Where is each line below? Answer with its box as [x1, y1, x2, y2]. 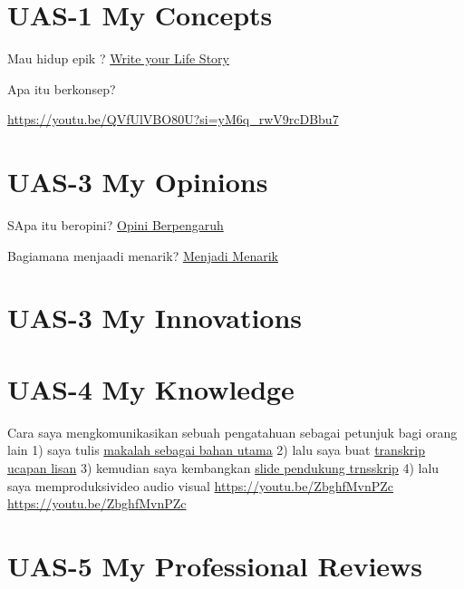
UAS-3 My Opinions [7, 163, 268, 200]
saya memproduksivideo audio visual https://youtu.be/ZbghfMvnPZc [7, 476, 394, 495]
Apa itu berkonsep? [7, 79, 116, 98]
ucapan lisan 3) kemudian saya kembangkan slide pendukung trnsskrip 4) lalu [7, 458, 440, 477]
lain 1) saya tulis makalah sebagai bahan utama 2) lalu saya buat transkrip [7, 440, 425, 459]
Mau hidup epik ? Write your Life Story [7, 49, 229, 68]
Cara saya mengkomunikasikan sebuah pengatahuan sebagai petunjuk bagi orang [7, 422, 458, 441]
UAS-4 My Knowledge [7, 370, 295, 407]
